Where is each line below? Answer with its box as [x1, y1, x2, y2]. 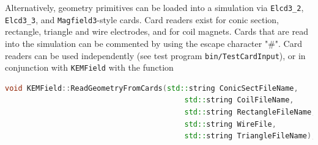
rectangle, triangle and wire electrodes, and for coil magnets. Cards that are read [5, 25, 308, 38]
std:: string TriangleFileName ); [184, 132, 316, 141]
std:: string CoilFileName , [184, 96, 294, 105]
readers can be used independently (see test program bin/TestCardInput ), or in [5, 49, 306, 62]
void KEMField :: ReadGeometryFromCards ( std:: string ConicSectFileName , [5, 83, 298, 93]
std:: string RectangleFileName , [184, 108, 316, 116]
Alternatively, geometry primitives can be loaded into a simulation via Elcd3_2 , [5, 1, 304, 13]
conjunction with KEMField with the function [5, 61, 174, 74]
